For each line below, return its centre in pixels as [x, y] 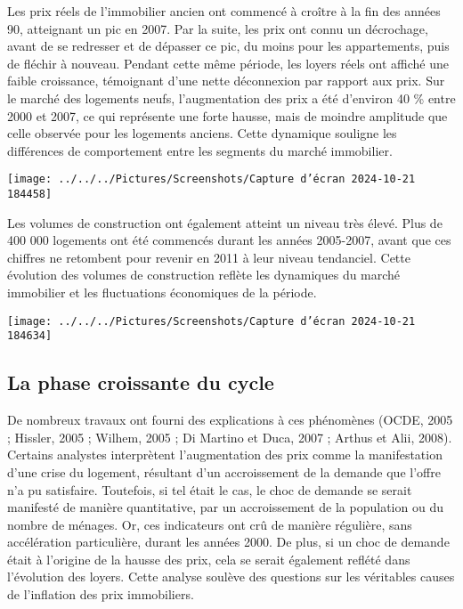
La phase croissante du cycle [141, 382]
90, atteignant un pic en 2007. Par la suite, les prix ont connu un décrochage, [218, 28]
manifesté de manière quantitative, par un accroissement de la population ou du [225, 507]
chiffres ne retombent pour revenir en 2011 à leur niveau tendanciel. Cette [209, 257]
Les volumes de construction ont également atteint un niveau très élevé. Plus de [225, 222]
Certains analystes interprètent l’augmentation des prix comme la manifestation [225, 455]
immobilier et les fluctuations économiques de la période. [162, 292]
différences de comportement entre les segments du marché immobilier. [200, 150]
